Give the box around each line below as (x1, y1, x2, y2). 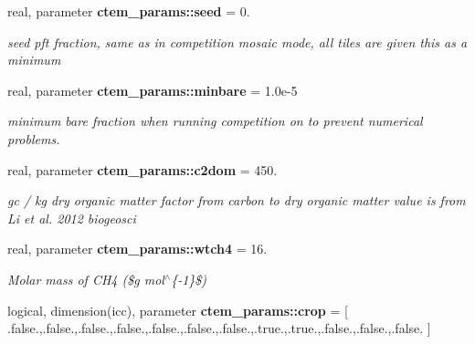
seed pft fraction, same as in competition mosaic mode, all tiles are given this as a (7, 32, 468, 51)
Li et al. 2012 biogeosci (7, 208, 136, 227)
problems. (7, 129, 60, 148)
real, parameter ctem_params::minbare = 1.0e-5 (7, 80, 298, 99)
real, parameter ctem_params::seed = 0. (7, 2, 250, 20)
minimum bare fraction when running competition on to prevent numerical (7, 111, 423, 130)
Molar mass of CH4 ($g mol (7, 269, 164, 288)
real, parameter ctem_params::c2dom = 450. (7, 160, 278, 179)
